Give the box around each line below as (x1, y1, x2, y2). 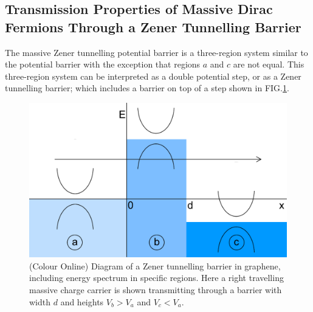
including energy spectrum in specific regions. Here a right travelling (29, 271, 284, 284)
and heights (60, 295, 104, 308)
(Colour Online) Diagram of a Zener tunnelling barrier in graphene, (29, 259, 281, 272)
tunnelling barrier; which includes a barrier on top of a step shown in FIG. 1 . (5, 81, 289, 94)
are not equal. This (233, 58, 304, 71)
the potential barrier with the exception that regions (5, 58, 201, 71)
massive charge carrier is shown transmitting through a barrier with (29, 283, 282, 296)
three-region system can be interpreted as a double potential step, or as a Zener (5, 69, 301, 82)
